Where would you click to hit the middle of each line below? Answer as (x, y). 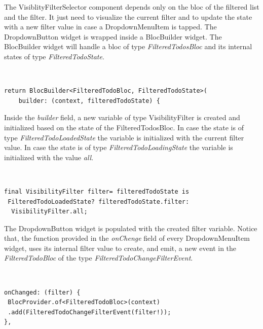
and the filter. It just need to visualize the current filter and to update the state (128, 16)
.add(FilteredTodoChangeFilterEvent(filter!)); (89, 312)
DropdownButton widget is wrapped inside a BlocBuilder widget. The (113, 36)
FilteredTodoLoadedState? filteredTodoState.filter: (99, 202)
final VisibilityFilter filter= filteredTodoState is (97, 191)
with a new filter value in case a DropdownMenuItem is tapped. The (110, 27)
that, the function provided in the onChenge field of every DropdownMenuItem (127, 238)
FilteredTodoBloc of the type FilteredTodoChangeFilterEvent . (99, 258)
